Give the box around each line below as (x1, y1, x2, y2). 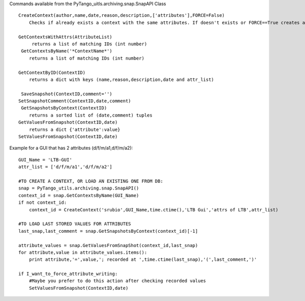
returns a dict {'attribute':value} (28, 126, 120, 132)
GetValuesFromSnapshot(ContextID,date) (18, 120, 118, 125)
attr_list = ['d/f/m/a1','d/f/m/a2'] (18, 164, 113, 170)
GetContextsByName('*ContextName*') (21, 48, 113, 54)
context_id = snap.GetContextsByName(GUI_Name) (18, 193, 139, 198)
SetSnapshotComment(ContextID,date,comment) (18, 98, 132, 104)
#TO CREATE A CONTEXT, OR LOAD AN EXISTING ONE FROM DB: (18, 178, 164, 184)
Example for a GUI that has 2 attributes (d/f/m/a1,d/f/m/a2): (9, 145, 133, 151)
